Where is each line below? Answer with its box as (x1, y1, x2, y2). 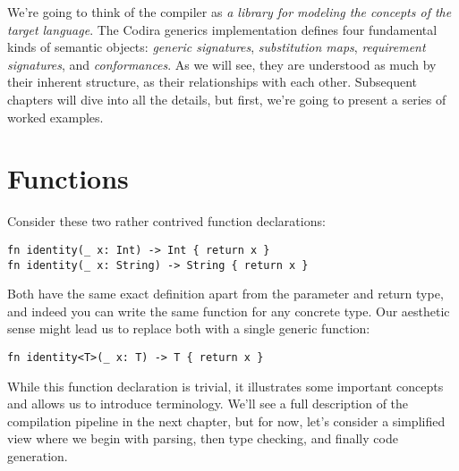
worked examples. (7, 107, 104, 126)
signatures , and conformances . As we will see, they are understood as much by (7, 55, 437, 73)
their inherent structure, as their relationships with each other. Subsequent (7, 72, 418, 91)
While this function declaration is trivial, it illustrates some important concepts (7, 376, 444, 395)
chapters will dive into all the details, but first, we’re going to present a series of (7, 89, 446, 108)
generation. (7, 447, 68, 465)
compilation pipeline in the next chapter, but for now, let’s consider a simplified (7, 411, 446, 430)
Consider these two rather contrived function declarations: (7, 212, 326, 231)
